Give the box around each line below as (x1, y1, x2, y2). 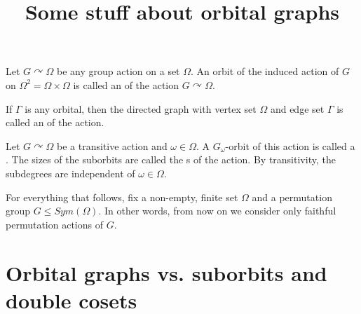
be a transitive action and (57, 138, 168, 153)
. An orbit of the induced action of (191, 64, 339, 78)
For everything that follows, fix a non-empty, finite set (6, 189, 238, 204)
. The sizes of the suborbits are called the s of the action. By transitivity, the (6, 152, 336, 167)
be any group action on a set (57, 64, 180, 78)
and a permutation (252, 189, 332, 204)
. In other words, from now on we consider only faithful (98, 203, 336, 218)
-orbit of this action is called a (225, 138, 355, 153)
